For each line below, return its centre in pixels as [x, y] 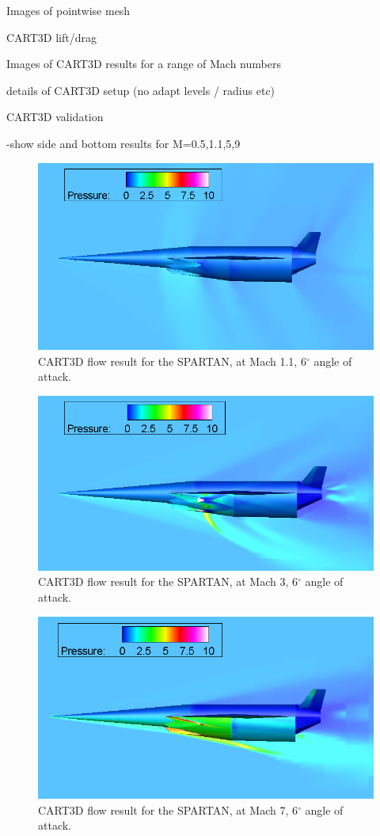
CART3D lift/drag [52, 37]
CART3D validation [55, 117]
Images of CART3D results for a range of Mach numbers [144, 64]
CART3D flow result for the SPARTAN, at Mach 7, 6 [168, 809]
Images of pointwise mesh [68, 10]
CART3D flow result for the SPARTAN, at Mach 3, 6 [168, 581]
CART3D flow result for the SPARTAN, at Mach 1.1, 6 [172, 361]
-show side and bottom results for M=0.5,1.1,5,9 [123, 143]
